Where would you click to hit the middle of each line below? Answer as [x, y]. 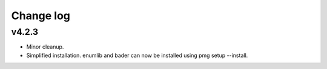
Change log [41, 16]
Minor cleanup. [45, 47]
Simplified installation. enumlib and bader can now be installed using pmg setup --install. [137, 55]
